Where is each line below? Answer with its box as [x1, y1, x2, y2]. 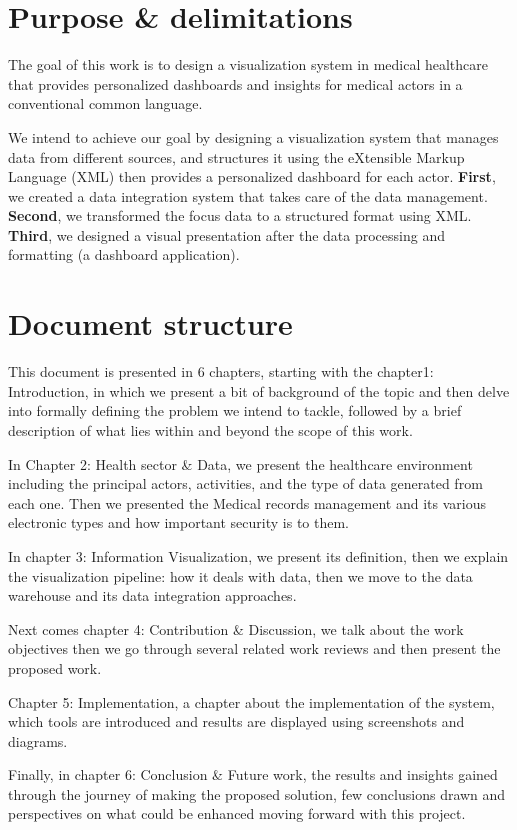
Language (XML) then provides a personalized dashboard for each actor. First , [8, 166, 496, 187]
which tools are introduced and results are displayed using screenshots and [8, 711, 465, 732]
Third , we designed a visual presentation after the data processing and [8, 224, 445, 245]
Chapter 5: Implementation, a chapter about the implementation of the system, [8, 691, 495, 712]
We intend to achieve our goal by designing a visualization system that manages [8, 126, 499, 147]
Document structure [8, 303, 293, 344]
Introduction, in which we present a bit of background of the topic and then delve [8, 380, 510, 401]
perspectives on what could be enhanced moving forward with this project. [8, 803, 466, 824]
